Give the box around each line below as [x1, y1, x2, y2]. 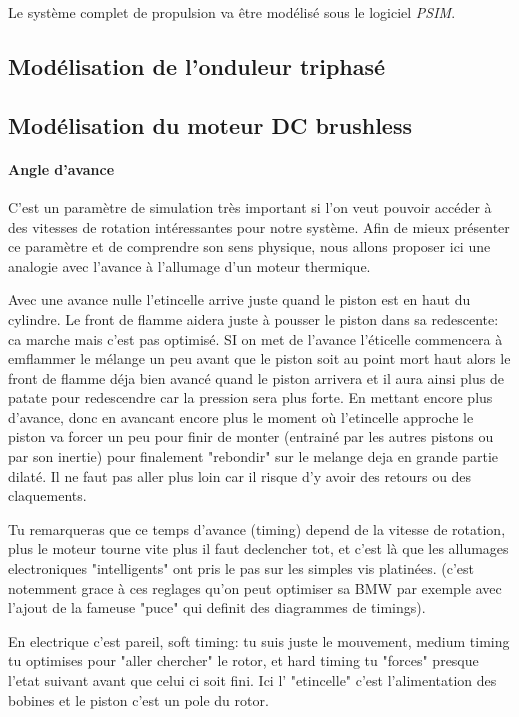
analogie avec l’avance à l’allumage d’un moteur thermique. [8, 255, 371, 276]
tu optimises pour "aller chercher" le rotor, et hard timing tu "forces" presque [8, 650, 479, 671]
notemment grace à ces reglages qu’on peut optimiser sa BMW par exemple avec [8, 577, 502, 598]
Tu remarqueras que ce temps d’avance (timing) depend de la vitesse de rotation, [8, 518, 506, 539]
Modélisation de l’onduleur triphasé [8, 50, 386, 81]
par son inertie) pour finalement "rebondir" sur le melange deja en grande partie [8, 446, 499, 467]
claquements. [8, 485, 87, 506]
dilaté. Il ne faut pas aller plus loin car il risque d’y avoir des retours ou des [8, 465, 472, 486]
